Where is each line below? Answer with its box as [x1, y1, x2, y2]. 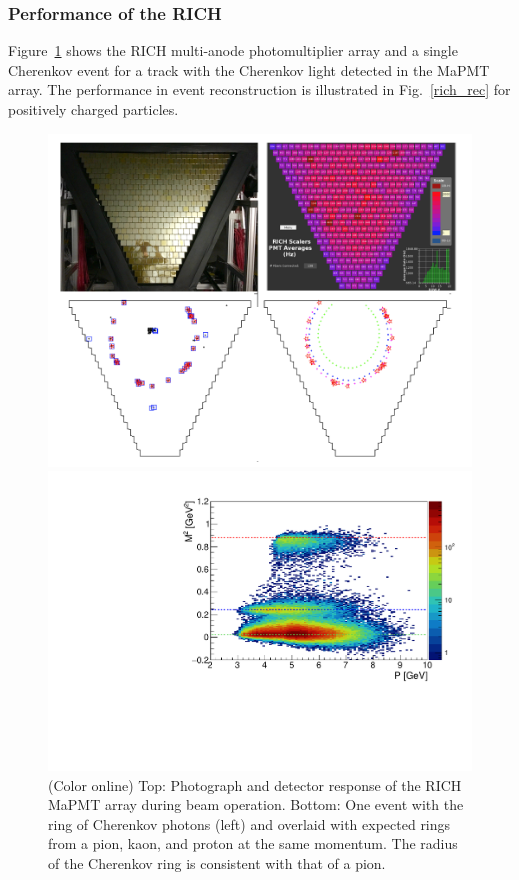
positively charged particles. [8, 99, 179, 119]
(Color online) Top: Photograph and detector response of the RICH [48, 774, 462, 795]
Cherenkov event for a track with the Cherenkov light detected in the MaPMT [8, 59, 490, 80]
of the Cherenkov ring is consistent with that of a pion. [48, 852, 386, 873]
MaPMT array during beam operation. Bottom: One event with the [48, 794, 464, 815]
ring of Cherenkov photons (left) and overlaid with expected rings [48, 813, 451, 834]
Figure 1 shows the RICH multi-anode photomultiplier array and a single [8, 40, 458, 61]
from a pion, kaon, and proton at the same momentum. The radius [48, 833, 458, 854]
